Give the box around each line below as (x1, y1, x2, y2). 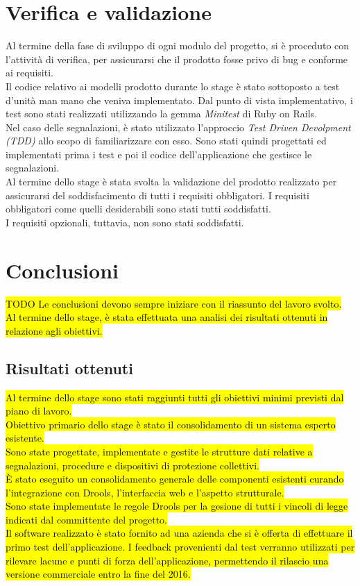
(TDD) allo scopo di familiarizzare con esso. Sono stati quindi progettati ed (6, 133, 327, 148)
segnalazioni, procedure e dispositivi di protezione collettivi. (6, 458, 259, 472)
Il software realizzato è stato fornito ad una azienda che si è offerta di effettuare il (6, 526, 353, 540)
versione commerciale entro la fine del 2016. (6, 567, 191, 581)
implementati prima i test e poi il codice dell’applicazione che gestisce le (6, 146, 312, 161)
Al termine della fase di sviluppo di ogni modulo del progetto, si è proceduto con (6, 38, 350, 53)
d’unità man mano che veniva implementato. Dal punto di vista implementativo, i (6, 92, 353, 107)
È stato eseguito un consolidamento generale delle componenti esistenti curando (6, 471, 344, 486)
